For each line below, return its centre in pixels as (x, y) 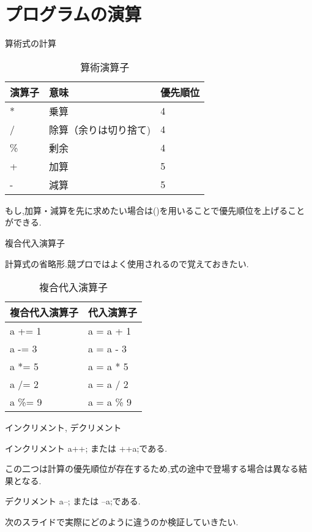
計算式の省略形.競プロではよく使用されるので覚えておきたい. (127, 263)
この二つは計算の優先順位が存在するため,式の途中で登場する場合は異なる (152, 469)
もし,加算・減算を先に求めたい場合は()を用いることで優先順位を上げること (155, 210)
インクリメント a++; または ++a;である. (86, 448)
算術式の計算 (31, 43)
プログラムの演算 (73, 14)
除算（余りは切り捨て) (100, 129)
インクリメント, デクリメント (63, 427)
